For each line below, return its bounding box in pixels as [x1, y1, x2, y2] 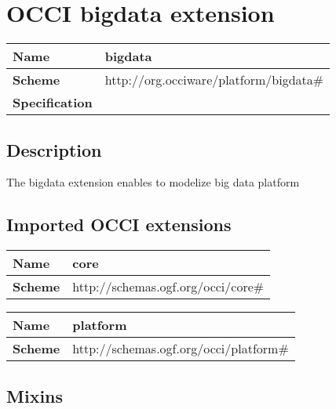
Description [6, 137, 102, 161]
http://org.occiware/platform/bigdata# [104, 71, 324, 89]
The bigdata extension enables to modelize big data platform [6, 174, 300, 190]
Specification [13, 93, 93, 112]
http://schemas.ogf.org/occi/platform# [72, 339, 289, 358]
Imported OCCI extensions [6, 212, 232, 237]
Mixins [6, 383, 64, 407]
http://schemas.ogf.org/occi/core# [72, 277, 265, 296]
